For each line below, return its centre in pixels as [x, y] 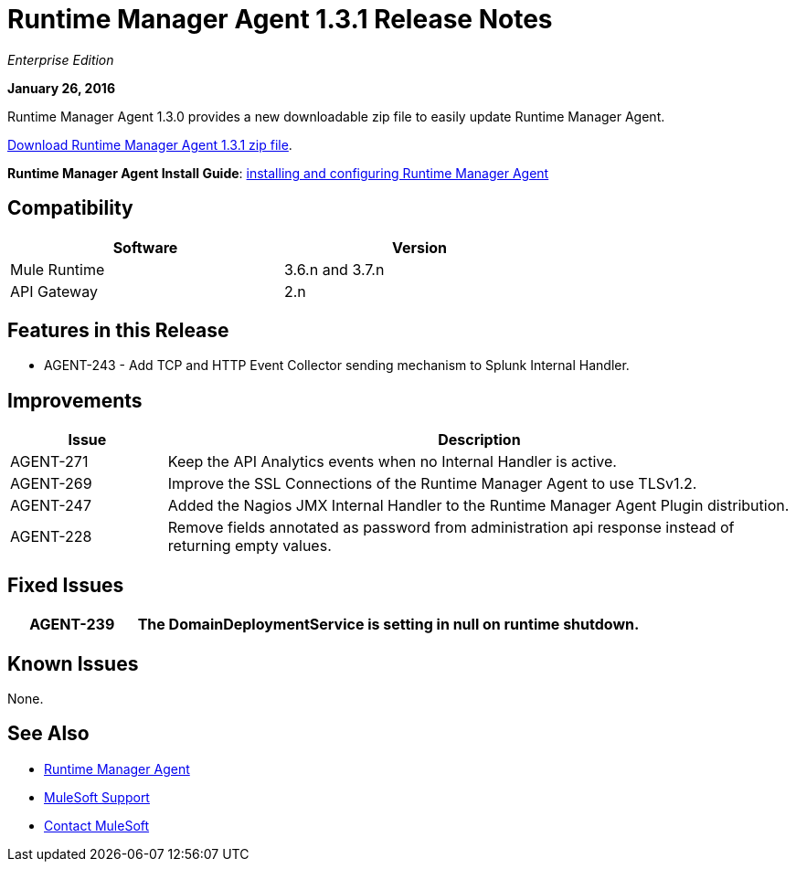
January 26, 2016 [61, 88]
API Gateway [54, 291]
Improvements [75, 400]
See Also [48, 734]
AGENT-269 [51, 484]
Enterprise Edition [61, 59]
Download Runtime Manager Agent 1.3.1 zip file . [150, 144]
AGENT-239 [72, 625]
